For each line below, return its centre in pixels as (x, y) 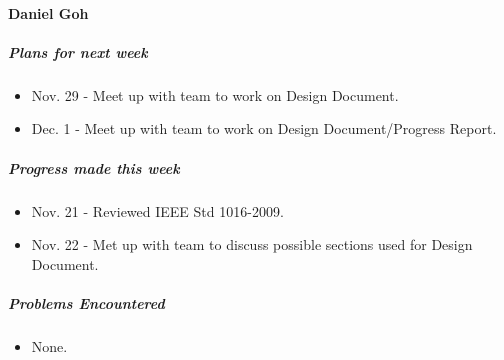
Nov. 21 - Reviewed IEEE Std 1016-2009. (157, 210)
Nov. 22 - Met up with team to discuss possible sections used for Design (252, 244)
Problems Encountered (86, 302)
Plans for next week (78, 51)
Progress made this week (94, 167)
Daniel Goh (48, 12)
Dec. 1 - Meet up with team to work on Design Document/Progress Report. (264, 128)
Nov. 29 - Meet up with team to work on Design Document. (215, 94)
